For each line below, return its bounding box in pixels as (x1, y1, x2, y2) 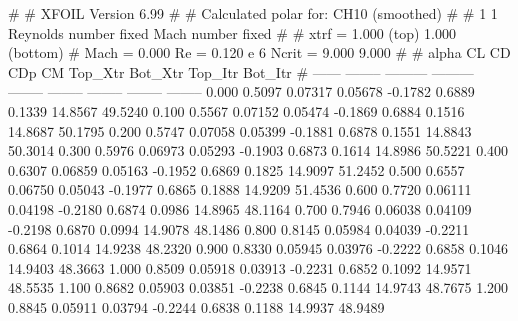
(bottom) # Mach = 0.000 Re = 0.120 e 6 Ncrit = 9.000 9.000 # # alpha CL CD (8, 42, 511, 63)
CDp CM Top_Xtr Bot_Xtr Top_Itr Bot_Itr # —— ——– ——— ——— (8, 61, 474, 82)
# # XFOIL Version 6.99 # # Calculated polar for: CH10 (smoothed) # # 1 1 (8, 3, 498, 23)
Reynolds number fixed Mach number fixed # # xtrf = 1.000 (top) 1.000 (8, 22, 457, 43)
